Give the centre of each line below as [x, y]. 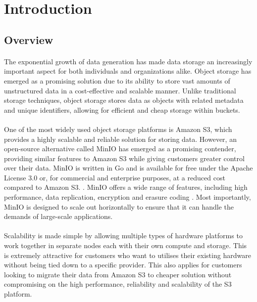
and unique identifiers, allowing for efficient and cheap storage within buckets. [122, 109]
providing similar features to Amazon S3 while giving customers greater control [124, 158]
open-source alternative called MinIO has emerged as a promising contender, [120, 149]
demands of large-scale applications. [58, 216]
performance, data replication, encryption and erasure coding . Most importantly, [128, 197]
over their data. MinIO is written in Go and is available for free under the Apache [128, 168]
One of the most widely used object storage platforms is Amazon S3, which [118, 129]
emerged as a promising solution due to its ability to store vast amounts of [117, 80]
